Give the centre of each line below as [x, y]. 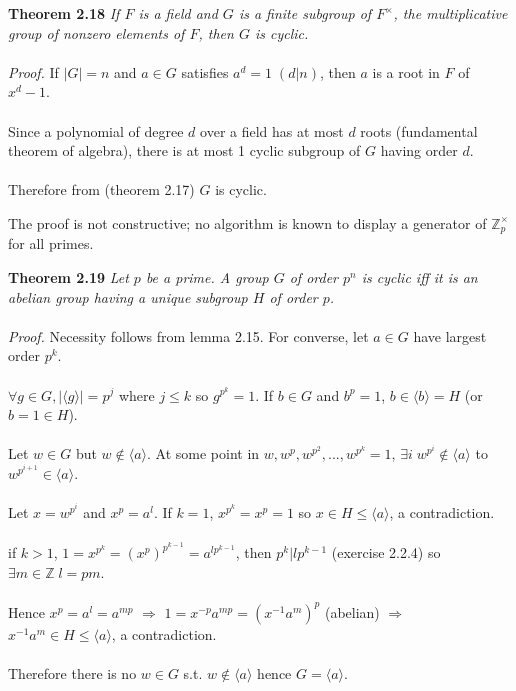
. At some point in [203, 453]
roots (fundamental [419, 130]
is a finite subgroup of [305, 13]
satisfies [205, 71]
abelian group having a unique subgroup [128, 296]
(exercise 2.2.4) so [386, 552]
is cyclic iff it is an [419, 276]
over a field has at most [272, 130]
